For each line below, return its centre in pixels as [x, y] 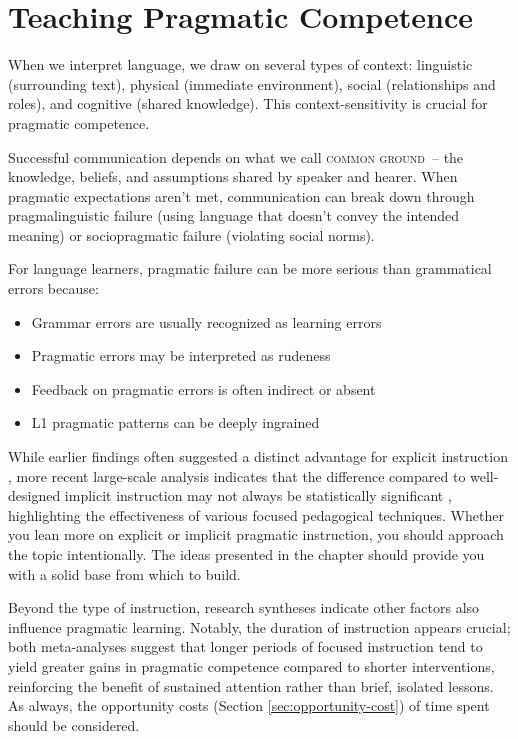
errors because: [53, 288]
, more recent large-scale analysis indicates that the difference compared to [237, 475]
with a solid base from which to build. [124, 573]
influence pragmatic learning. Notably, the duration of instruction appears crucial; [259, 626]
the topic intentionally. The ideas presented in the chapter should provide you [246, 554]
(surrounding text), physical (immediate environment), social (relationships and [252, 83]
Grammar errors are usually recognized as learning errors [206, 321]
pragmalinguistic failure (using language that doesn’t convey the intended [234, 215]
